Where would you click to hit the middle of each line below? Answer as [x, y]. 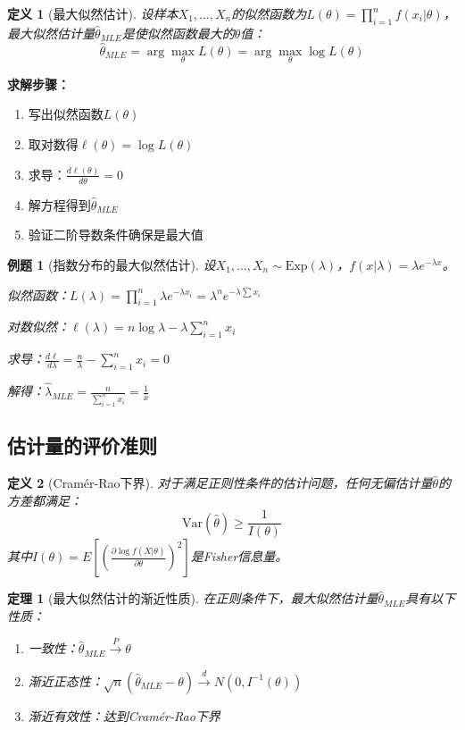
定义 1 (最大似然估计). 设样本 [93, 13]
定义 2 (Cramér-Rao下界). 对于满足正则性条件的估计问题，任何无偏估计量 [220, 483]
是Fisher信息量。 [239, 556]
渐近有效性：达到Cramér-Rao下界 [124, 715]
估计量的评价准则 [82, 445]
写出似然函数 [66, 114]
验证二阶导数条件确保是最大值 [116, 235]
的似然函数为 [269, 13]
